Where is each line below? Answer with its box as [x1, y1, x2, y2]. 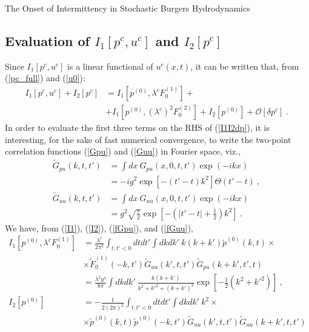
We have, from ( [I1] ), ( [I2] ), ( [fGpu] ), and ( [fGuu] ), [5, 221, 193, 234]
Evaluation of [5, 31, 90, 50]
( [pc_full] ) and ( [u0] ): [5, 71, 85, 84]
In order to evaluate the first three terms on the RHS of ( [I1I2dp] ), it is [5, 121, 270, 134]
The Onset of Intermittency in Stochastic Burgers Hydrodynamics [5, 2, 250, 14]
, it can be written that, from [190, 59, 299, 72]
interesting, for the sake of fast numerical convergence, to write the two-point [5, 133, 291, 145]
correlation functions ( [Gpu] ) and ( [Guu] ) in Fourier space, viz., [5, 145, 241, 158]
